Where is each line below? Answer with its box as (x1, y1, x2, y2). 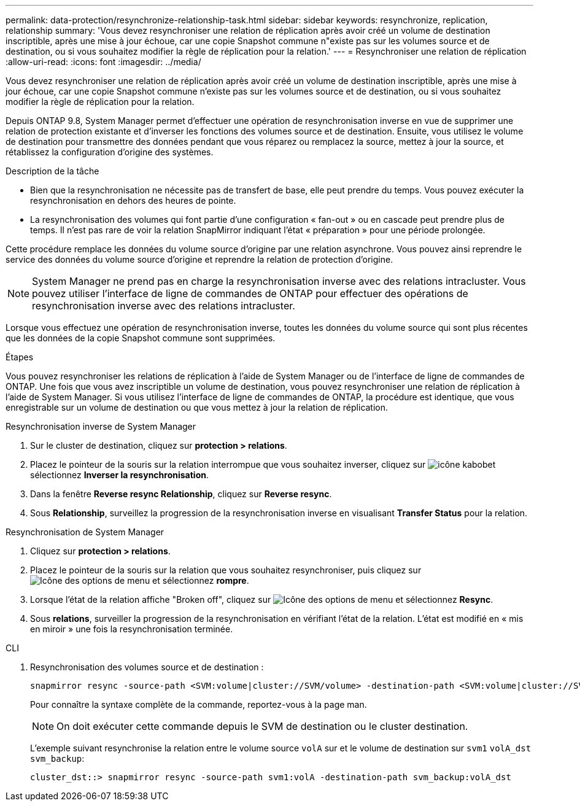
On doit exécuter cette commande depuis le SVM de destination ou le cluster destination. (56, 720, 468, 732)
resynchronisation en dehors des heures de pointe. (30, 195, 236, 206)
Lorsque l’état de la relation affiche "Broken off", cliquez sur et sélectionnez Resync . (30, 594, 493, 605)
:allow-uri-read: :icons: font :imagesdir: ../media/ (6, 56, 201, 67)
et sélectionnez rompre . (152, 575, 249, 586)
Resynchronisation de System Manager (6, 527, 164, 537)
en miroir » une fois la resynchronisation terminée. (30, 624, 233, 634)
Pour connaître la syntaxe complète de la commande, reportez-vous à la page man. (30, 699, 367, 710)
